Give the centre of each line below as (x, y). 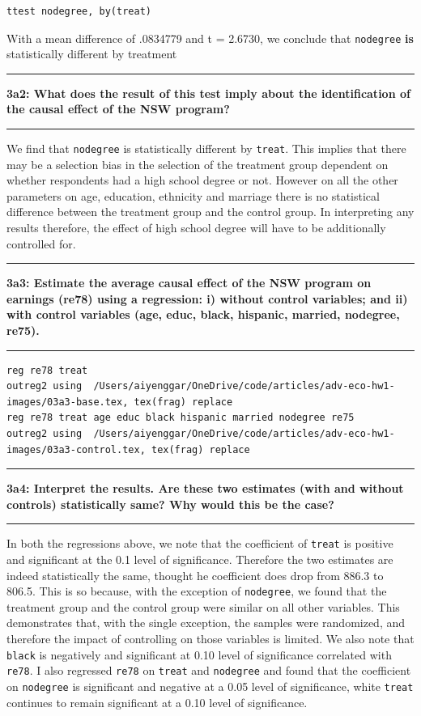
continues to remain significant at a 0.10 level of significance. (157, 702)
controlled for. (41, 243)
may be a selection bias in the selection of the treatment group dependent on (198, 164)
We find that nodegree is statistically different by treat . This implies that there (206, 148)
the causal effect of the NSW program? (118, 109)
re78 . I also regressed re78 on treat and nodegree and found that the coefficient (209, 670)
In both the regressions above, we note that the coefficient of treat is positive (200, 543)
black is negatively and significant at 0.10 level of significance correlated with (199, 654)
